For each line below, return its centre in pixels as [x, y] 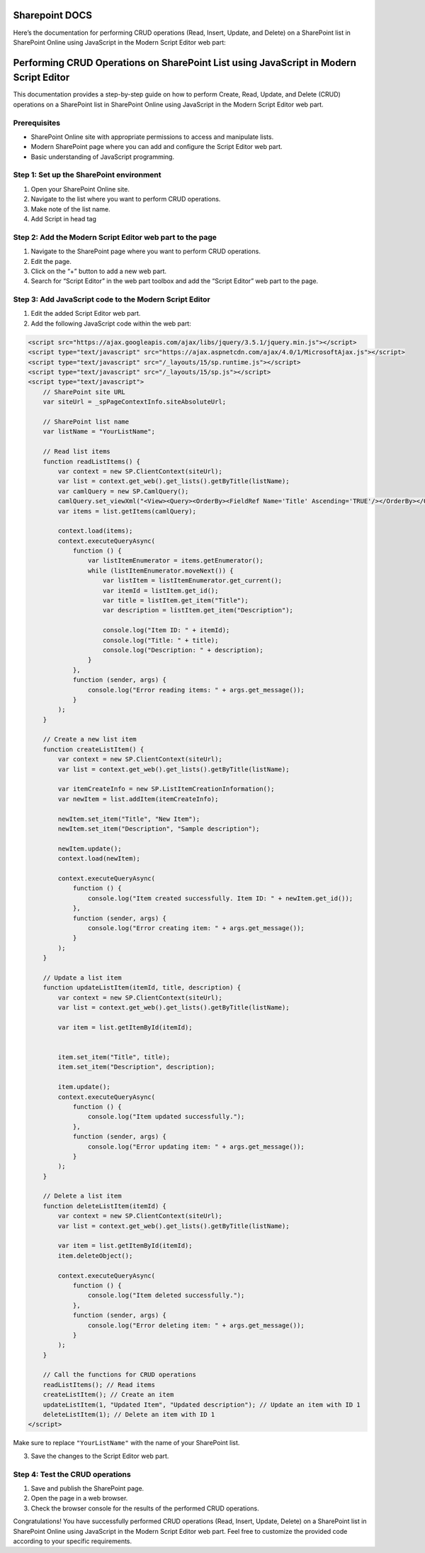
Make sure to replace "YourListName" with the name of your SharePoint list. [126, 1443]
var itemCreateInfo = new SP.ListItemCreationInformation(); [166, 789]
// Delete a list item [82, 1196]
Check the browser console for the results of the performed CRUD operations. [145, 1508]
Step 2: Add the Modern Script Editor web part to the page [115, 237]
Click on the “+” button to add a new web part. [98, 271]
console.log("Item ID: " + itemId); [166, 630]
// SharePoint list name [86, 421]
